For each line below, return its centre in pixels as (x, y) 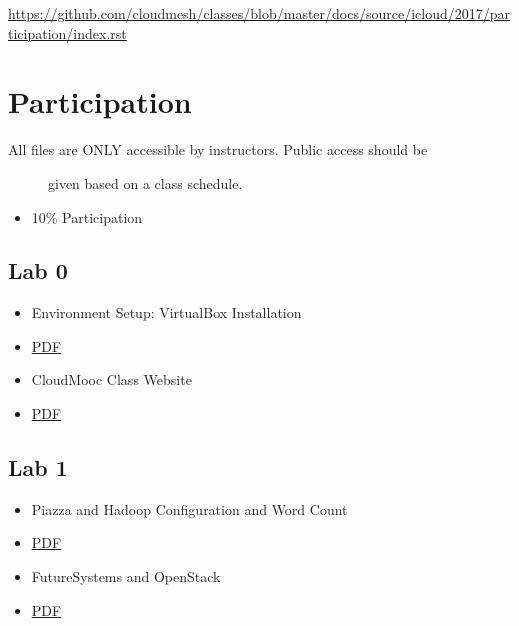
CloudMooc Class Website (111, 379)
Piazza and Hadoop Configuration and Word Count (189, 508)
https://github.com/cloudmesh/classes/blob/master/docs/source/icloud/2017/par (259, 13)
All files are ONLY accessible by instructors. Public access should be (218, 149)
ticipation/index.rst (67, 32)
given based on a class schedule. (145, 182)
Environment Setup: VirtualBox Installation (166, 312)
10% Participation (87, 216)
